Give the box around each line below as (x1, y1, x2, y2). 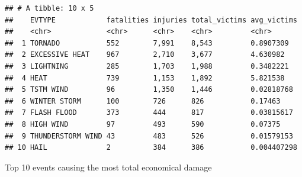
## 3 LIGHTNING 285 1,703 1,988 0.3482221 (5, 62, 289, 70)
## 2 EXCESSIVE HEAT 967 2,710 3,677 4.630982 (5, 50, 285, 59)
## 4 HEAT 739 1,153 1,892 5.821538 (5, 73, 285, 82)
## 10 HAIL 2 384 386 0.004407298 (5, 143, 297, 152)
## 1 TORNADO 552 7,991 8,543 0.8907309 (5, 38, 289, 47)
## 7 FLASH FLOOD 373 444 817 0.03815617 (5, 108, 293, 117)
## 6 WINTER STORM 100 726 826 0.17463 (5, 96, 281, 105)
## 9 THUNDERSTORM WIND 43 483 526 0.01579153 (5, 131, 293, 140)
